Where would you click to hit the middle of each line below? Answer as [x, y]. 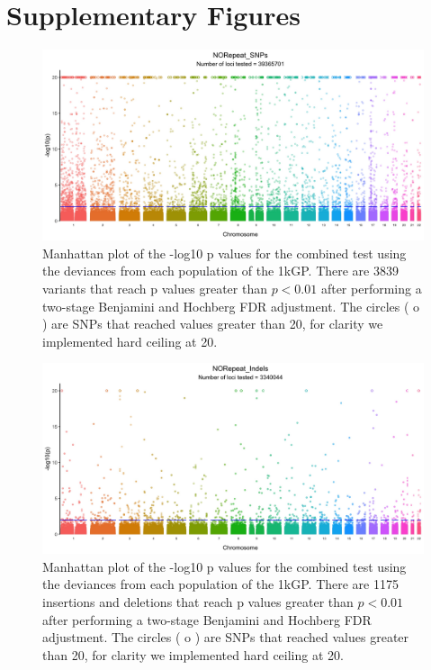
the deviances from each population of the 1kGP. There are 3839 [220, 271]
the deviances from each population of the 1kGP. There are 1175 [220, 584]
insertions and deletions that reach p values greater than [198, 602]
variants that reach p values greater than [155, 288]
